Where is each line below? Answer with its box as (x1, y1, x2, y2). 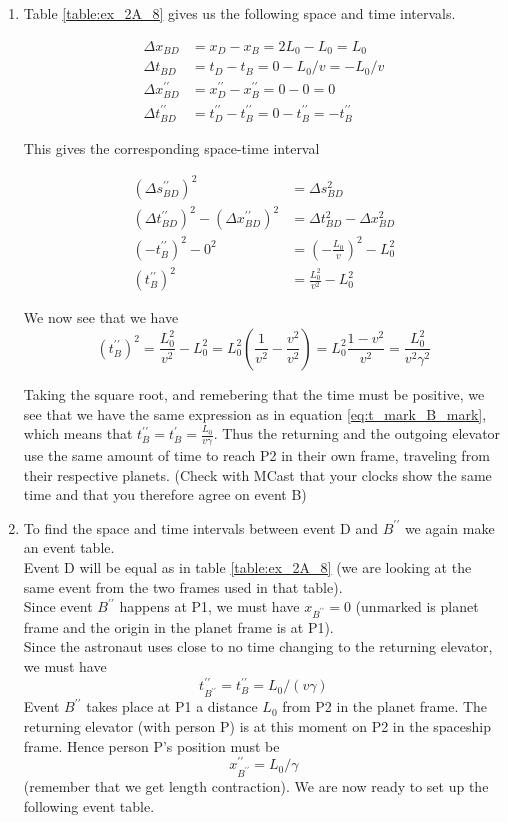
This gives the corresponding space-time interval (23, 137, 320, 158)
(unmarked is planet (355, 596, 479, 617)
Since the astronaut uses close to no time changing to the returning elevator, (23, 636, 493, 657)
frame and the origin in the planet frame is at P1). (23, 616, 334, 637)
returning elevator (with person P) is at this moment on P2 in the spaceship (23, 716, 492, 737)
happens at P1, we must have (119, 596, 300, 617)
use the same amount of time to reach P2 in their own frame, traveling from (23, 444, 490, 465)
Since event (23, 596, 93, 617)
